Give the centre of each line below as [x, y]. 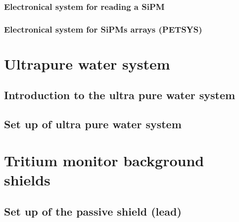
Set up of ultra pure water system [93, 124]
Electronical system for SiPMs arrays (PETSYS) [103, 29]
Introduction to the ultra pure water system [120, 95]
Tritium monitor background [104, 160]
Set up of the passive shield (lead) [93, 211]
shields [27, 180]
